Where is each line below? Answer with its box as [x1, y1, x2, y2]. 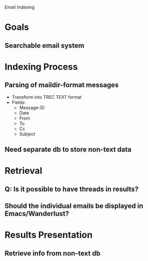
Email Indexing [4, 4, 35, 10]
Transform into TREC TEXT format [11, 94, 82, 100]
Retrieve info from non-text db [4, 249, 100, 258]
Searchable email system [4, 41, 85, 50]
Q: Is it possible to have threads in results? [4, 185, 139, 193]
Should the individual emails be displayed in [4, 201, 144, 210]
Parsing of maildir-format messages [4, 81, 119, 89]
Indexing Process [4, 61, 78, 72]
